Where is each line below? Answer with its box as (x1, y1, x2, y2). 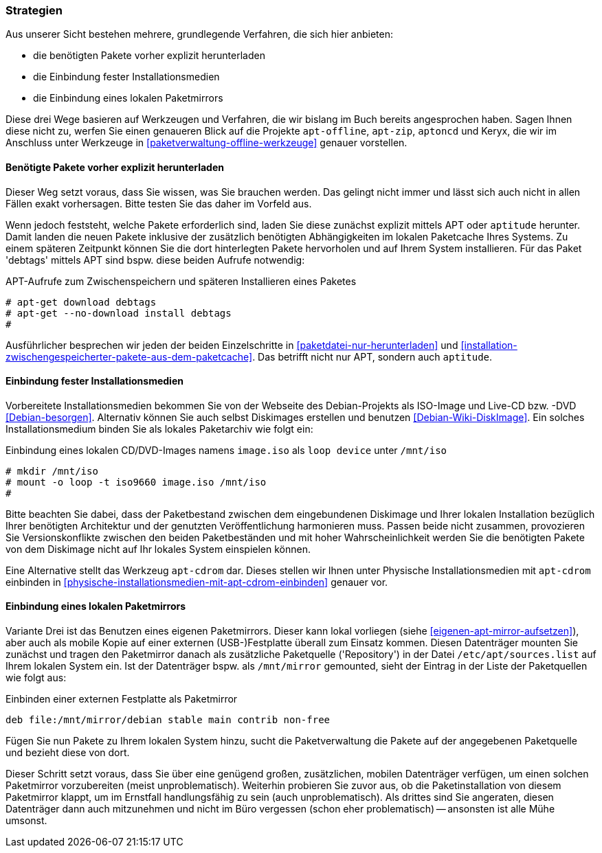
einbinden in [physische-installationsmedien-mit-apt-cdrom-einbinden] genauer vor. (5, 576, 388, 588)
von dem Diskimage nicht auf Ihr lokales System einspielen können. (5, 543, 311, 555)
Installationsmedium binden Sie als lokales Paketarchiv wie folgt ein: (5, 422, 313, 435)
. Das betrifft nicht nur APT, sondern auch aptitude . (252, 350, 493, 363)
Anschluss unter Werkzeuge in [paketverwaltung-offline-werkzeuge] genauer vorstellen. (5, 137, 408, 149)
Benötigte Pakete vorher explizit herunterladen (5, 161, 224, 173)
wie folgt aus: (5, 672, 67, 684)
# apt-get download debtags (5, 296, 157, 308)
